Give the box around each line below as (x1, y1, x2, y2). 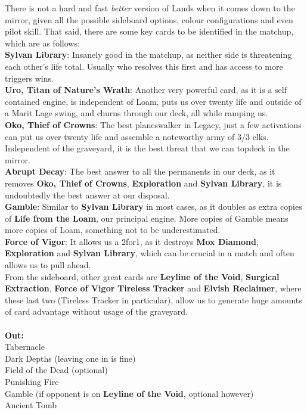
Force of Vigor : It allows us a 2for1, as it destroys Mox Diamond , (5, 235, 259, 247)
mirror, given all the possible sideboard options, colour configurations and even (5, 13, 293, 26)
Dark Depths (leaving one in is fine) (5, 352, 136, 364)
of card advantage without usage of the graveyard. (5, 305, 188, 318)
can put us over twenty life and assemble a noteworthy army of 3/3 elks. (5, 130, 269, 142)
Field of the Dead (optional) (5, 364, 108, 376)
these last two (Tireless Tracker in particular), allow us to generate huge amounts (5, 293, 302, 306)
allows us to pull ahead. (5, 259, 91, 271)
